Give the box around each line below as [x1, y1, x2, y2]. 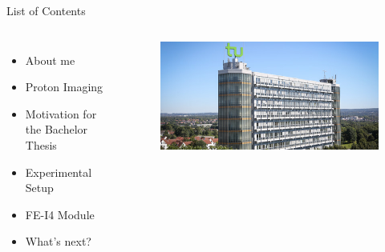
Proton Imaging [25, 78, 103, 95]
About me [25, 51, 75, 68]
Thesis [25, 136, 57, 153]
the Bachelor [25, 121, 88, 138]
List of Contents [6, 2, 86, 18]
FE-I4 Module [25, 206, 95, 222]
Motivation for [25, 105, 97, 122]
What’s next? [25, 233, 91, 250]
